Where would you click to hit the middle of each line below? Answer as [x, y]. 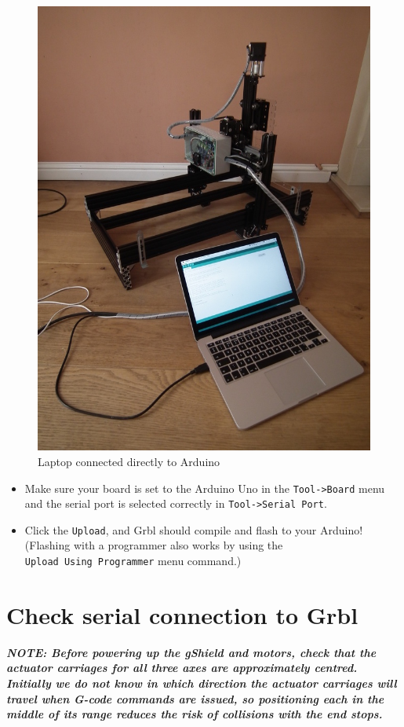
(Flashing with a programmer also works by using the [154, 545]
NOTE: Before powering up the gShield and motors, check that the [191, 652]
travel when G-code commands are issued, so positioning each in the [195, 698]
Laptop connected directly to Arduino [129, 461]
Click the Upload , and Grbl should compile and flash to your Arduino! [194, 529]
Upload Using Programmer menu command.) [133, 561]
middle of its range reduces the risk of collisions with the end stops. [195, 714]
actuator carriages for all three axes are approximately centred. [182, 668]
